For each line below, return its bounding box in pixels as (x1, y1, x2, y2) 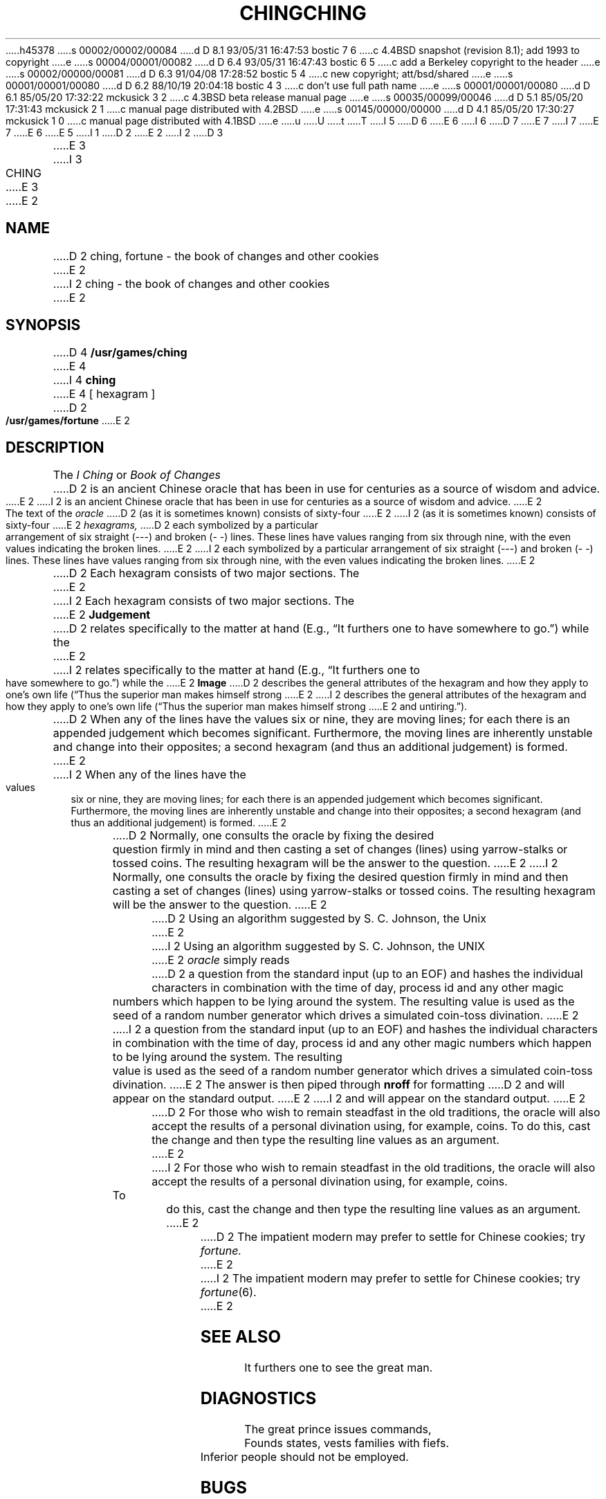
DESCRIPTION (6, 438, 104, 456)
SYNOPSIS (6, 316, 81, 334)
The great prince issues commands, (244, 1421, 432, 1436)
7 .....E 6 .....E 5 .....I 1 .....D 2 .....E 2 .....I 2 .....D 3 (6, 126, 223, 138)
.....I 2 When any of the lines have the (53, 767, 246, 782)
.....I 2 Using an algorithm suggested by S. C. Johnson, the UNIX (151, 939, 485, 954)
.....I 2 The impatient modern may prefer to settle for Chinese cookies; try (200, 1271, 580, 1286)
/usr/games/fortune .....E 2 (6, 415, 130, 427)
